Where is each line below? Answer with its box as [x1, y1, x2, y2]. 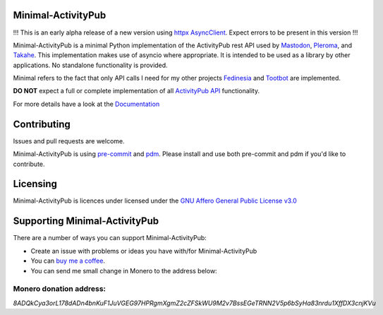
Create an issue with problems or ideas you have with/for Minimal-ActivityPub [30, 246, 257, 255]
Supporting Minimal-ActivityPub [13, 215, 159, 227]
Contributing [13, 118, 71, 130]
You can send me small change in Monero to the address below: [30, 266, 218, 275]
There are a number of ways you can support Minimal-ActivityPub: [13, 234, 207, 242]
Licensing [13, 178, 58, 190]
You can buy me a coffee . [30, 256, 106, 265]
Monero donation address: [13, 284, 106, 294]
